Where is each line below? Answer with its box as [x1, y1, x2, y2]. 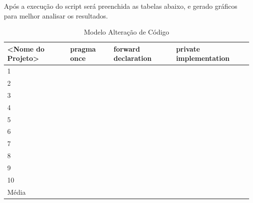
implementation [176, 53, 230, 63]
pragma [70, 43, 96, 54]
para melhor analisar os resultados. [4, 10, 108, 20]
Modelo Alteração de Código [84, 27, 169, 37]
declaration [113, 53, 152, 63]
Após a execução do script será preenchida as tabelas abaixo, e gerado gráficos [4, 1, 237, 11]
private [176, 43, 200, 54]
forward [113, 43, 140, 54]
